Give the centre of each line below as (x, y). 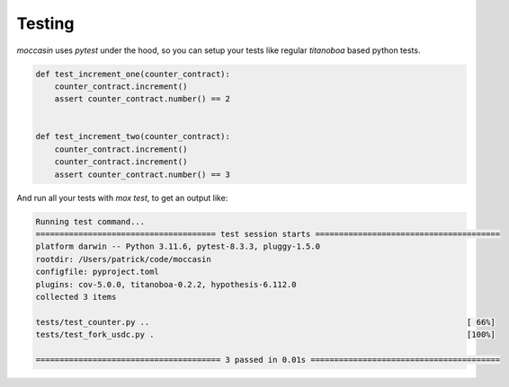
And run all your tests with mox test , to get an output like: (122, 198)
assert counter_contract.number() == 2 (143, 99)
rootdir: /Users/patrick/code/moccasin (123, 259)
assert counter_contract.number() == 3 (143, 174)
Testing (45, 23)
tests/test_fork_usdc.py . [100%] (266, 335)
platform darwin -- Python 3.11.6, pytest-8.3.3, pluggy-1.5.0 (178, 246)
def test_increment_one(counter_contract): (133, 74)
